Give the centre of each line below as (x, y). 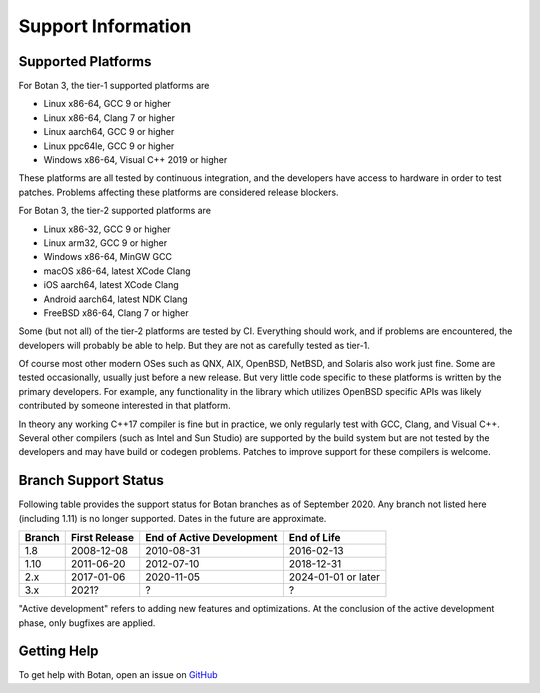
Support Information (105, 26)
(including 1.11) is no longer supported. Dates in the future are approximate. (172, 518)
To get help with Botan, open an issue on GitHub (118, 675)
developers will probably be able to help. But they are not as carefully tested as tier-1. (194, 345)
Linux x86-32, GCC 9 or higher (107, 229)
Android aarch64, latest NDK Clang (116, 299)
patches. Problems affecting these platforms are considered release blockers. (178, 192)
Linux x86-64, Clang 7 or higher (109, 117)
